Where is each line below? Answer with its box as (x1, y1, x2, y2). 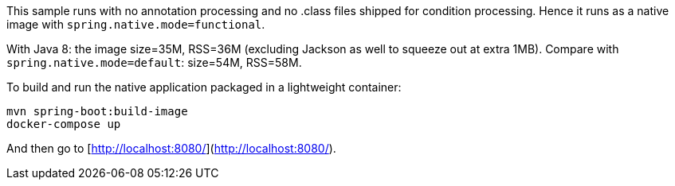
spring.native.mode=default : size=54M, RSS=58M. (6, 56, 302, 69)
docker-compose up (6, 118, 121, 130)
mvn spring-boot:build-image (6, 105, 188, 118)
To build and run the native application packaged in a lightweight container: (6, 80, 402, 94)
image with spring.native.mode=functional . (6, 17, 265, 31)
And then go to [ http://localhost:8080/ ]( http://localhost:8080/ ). (6, 141, 336, 155)
